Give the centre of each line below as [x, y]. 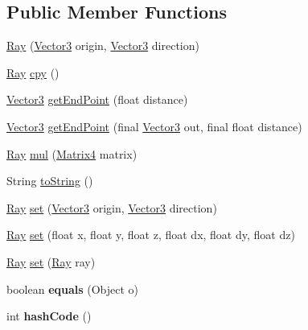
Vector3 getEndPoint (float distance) [97, 99]
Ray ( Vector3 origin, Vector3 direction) [103, 45]
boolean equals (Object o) [73, 289]
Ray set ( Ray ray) [51, 261]
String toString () [50, 181]
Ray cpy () [33, 72]
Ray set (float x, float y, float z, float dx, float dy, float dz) [151, 235]
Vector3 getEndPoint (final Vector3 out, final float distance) [154, 126]
